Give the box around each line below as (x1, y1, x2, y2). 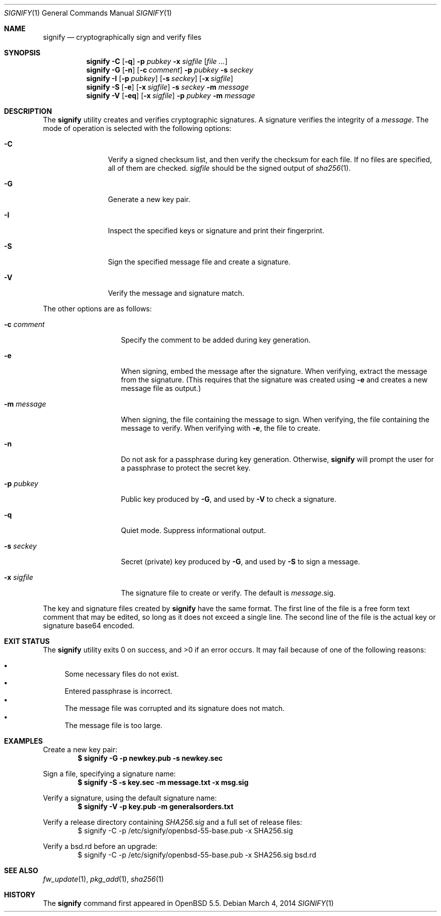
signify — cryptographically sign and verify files (43, 33, 201, 41)
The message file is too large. (64, 721, 163, 730)
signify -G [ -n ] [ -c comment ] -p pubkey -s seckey (86, 66, 253, 74)
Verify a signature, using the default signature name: (43, 794, 217, 802)
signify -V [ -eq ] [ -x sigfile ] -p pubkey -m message (86, 91, 255, 100)
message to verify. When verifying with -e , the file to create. (121, 424, 321, 432)
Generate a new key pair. (108, 195, 190, 204)
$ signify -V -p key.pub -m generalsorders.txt (78, 802, 234, 811)
